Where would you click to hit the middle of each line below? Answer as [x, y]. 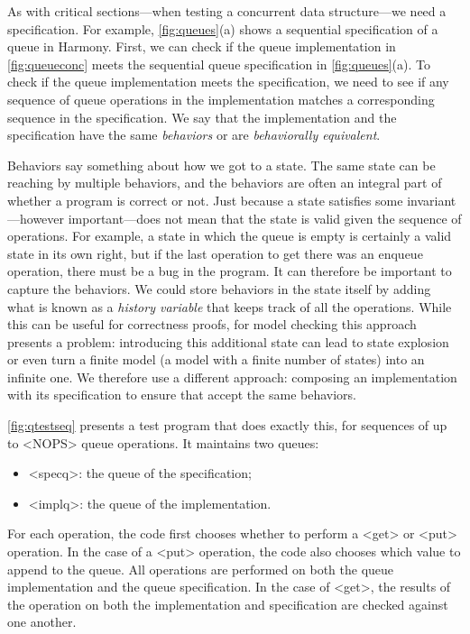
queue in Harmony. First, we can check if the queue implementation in [202, 46]
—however [36, 218]
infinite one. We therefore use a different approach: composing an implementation [232, 377]
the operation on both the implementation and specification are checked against [228, 604]
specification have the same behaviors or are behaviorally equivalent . [194, 135]
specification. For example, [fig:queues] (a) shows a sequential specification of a [223, 28]
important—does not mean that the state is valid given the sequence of [265, 218]
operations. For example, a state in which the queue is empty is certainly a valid [230, 236]
